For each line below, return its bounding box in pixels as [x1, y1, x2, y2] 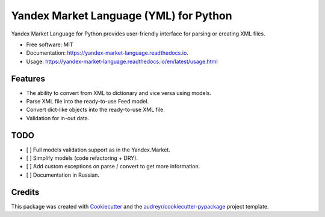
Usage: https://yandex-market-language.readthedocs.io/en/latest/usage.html [26, 58, 218, 65]
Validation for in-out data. [26, 114, 90, 121]
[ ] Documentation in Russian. [26, 171, 99, 179]
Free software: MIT [26, 41, 73, 48]
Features [11, 73, 45, 84]
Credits [11, 187, 40, 197]
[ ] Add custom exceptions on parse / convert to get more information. [26, 163, 200, 170]
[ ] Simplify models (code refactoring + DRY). [26, 154, 138, 162]
